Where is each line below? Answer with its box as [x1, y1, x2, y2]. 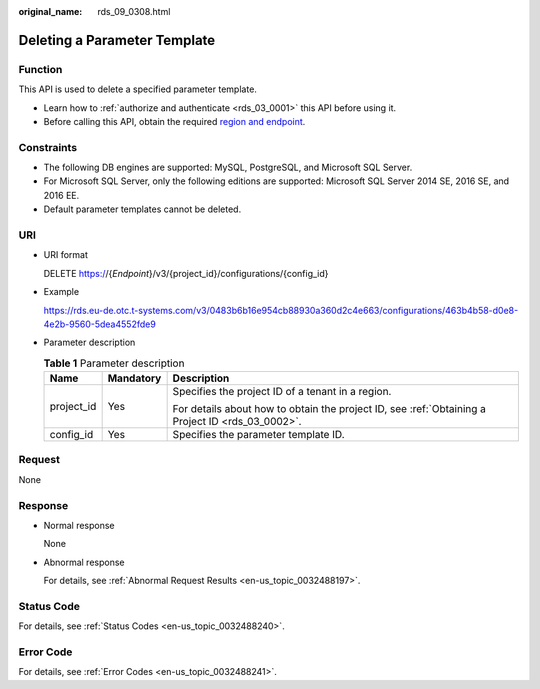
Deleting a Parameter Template [18, 31, 216, 49]
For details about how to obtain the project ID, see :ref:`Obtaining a [172, 402, 487, 416]
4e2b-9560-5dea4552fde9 [43, 318, 157, 330]
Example [43, 286, 80, 298]
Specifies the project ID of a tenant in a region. [172, 385, 392, 399]
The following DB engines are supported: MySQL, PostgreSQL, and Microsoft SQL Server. [43, 161, 413, 174]
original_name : [18, 6, 83, 17]
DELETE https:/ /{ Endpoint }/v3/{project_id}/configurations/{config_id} [43, 267, 329, 279]
